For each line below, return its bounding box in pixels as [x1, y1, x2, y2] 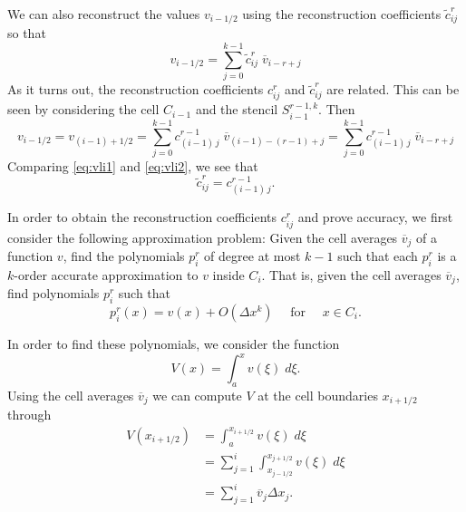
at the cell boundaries [257, 385, 378, 404]
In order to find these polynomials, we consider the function [7, 334, 340, 353]
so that [7, 24, 46, 43]
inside [212, 265, 245, 284]
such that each [337, 246, 418, 265]
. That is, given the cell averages [261, 265, 442, 284]
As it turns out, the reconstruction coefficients [7, 80, 264, 99]
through [7, 405, 52, 424]
